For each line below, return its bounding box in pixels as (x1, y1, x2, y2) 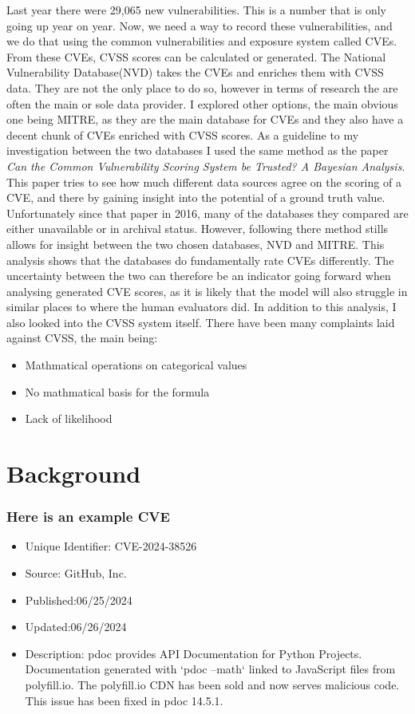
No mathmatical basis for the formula (25, 383, 210, 400)
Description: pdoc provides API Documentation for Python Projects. (25, 645, 362, 661)
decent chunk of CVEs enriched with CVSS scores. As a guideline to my (6, 126, 359, 143)
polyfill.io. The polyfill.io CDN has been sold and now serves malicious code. (25, 677, 400, 692)
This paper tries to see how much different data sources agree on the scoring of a (6, 173, 401, 190)
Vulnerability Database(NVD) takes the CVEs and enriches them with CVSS (6, 64, 384, 81)
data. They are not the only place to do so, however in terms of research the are (6, 79, 398, 96)
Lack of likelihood (25, 410, 113, 427)
